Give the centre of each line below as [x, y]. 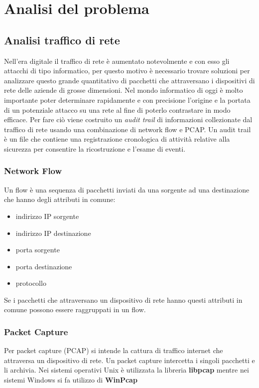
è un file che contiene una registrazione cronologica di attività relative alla [117, 139]
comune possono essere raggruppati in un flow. [75, 309]
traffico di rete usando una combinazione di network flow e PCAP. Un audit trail [128, 129]
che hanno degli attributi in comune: [60, 199]
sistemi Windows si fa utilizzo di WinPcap [71, 380]
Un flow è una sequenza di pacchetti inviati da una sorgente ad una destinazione [127, 189]
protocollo [31, 283]
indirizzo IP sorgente [47, 216]
